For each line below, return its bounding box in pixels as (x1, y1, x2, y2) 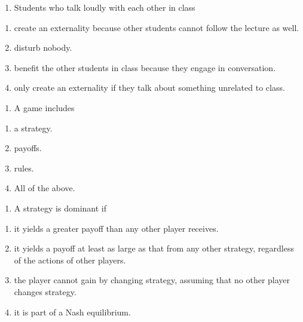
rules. (14, 161, 34, 174)
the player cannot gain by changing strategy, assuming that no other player (14, 274, 290, 286)
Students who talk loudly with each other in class (14, 1, 195, 13)
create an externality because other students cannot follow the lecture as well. (14, 21, 299, 33)
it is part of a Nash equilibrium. (14, 305, 131, 318)
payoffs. (14, 142, 42, 154)
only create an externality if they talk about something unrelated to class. (14, 81, 285, 94)
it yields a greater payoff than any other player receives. (14, 222, 219, 234)
